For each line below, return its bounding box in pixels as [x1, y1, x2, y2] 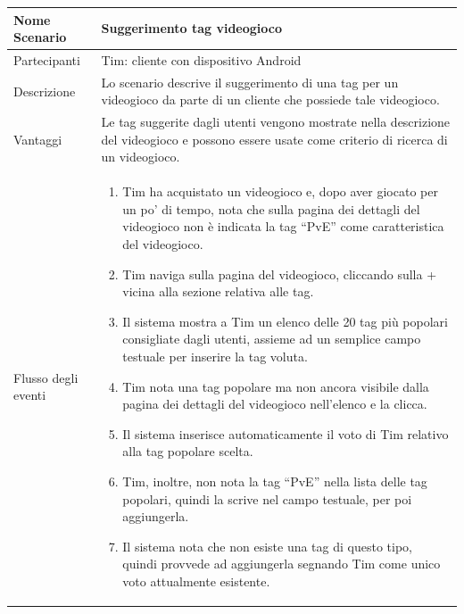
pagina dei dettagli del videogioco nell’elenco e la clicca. [122, 394, 427, 413]
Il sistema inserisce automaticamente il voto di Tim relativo [122, 424, 449, 443]
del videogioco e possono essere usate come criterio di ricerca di [101, 129, 448, 148]
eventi [13, 386, 46, 404]
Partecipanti [13, 50, 80, 69]
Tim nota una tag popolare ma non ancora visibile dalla [122, 377, 429, 395]
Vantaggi [13, 129, 62, 148]
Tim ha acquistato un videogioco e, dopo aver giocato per [122, 182, 438, 201]
